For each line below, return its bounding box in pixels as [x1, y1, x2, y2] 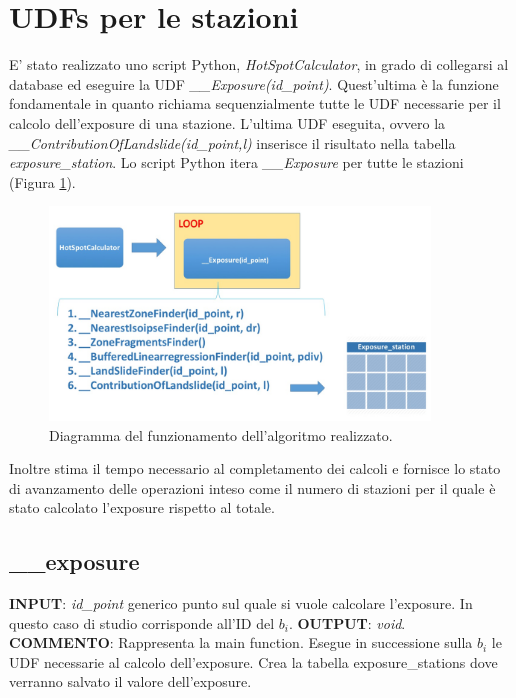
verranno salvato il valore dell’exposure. [9, 671, 252, 692]
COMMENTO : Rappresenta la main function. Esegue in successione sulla [9, 632, 473, 653]
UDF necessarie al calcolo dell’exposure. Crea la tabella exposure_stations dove [9, 651, 498, 672]
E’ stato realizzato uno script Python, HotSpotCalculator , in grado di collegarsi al [9, 54, 509, 75]
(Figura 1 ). [9, 171, 76, 192]
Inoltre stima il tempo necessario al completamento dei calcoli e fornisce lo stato [9, 458, 501, 479]
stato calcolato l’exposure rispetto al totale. [9, 497, 275, 518]
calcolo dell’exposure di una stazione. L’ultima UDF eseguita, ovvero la [9, 112, 446, 133]
